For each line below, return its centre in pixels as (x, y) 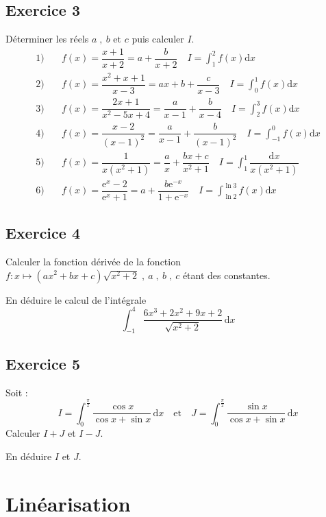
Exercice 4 (43, 233)
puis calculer (158, 39)
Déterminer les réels (47, 39)
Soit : (17, 392)
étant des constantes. (226, 275)
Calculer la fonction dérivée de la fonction (93, 261)
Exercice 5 (43, 363)
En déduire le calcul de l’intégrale (76, 299)
